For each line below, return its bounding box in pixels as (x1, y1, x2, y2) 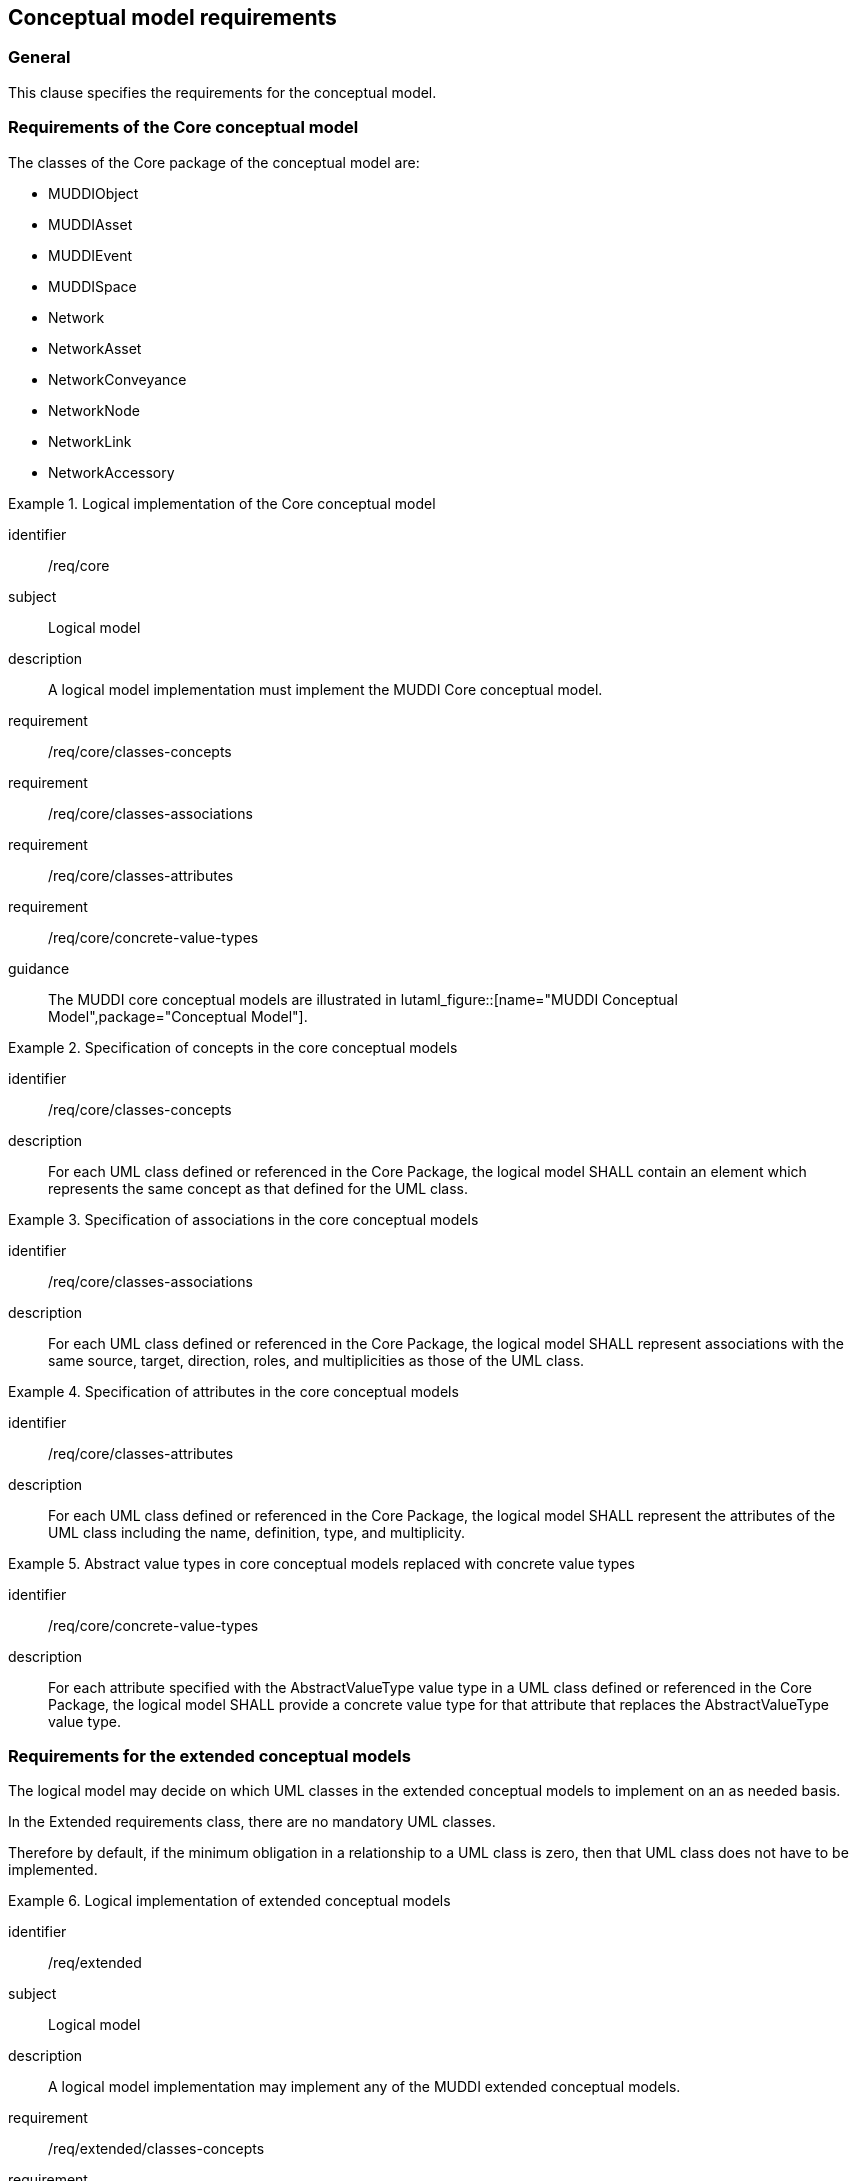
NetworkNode (48, 401, 140, 419)
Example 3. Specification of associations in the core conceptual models (8, 1210, 479, 1228)
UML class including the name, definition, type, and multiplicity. (48, 1523, 466, 1541)
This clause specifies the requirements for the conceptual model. (8, 83, 437, 101)
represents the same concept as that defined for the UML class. (48, 1179, 469, 1197)
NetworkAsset (48, 339, 142, 357)
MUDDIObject (48, 184, 139, 202)
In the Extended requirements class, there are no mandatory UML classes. (8, 1813, 496, 1831)
